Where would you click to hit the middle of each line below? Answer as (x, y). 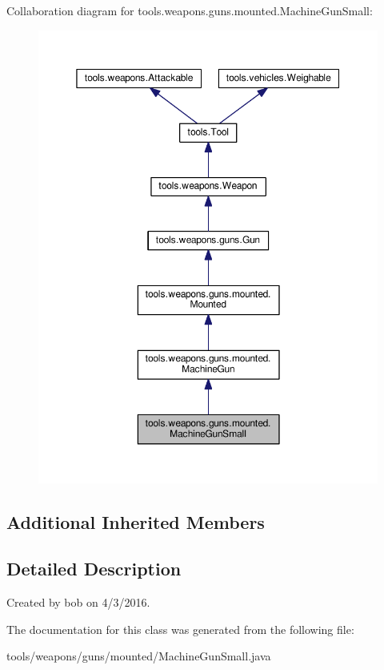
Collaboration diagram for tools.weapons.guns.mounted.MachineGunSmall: (190, 10)
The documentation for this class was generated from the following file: (180, 629)
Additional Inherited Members (136, 521)
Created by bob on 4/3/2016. (78, 602)
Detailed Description (94, 569)
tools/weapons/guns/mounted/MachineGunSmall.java (139, 656)
